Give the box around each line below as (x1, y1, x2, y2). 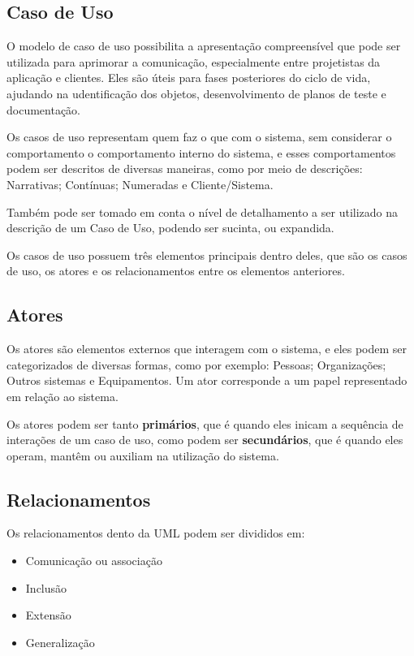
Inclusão (25, 579, 67, 596)
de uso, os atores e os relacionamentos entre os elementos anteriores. (6, 262, 345, 279)
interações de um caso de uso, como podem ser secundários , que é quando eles (6, 431, 403, 448)
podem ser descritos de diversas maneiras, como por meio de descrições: (6, 160, 363, 177)
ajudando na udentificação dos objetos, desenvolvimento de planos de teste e (6, 84, 386, 101)
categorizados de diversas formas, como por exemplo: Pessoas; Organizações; (6, 356, 386, 373)
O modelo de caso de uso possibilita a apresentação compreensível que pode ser (6, 37, 401, 54)
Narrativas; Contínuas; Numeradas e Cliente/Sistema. (6, 175, 274, 192)
